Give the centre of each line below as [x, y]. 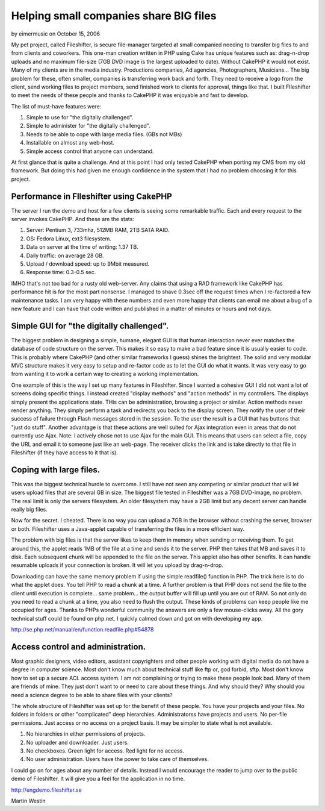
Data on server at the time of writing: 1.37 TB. [82, 247]
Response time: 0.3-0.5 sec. [61, 272]
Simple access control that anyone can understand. [90, 151]
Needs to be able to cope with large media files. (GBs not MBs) [104, 134]
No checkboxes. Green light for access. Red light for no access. [105, 751]
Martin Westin [29, 801]
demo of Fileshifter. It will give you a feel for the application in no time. [98, 779]
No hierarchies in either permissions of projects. [86, 734]
